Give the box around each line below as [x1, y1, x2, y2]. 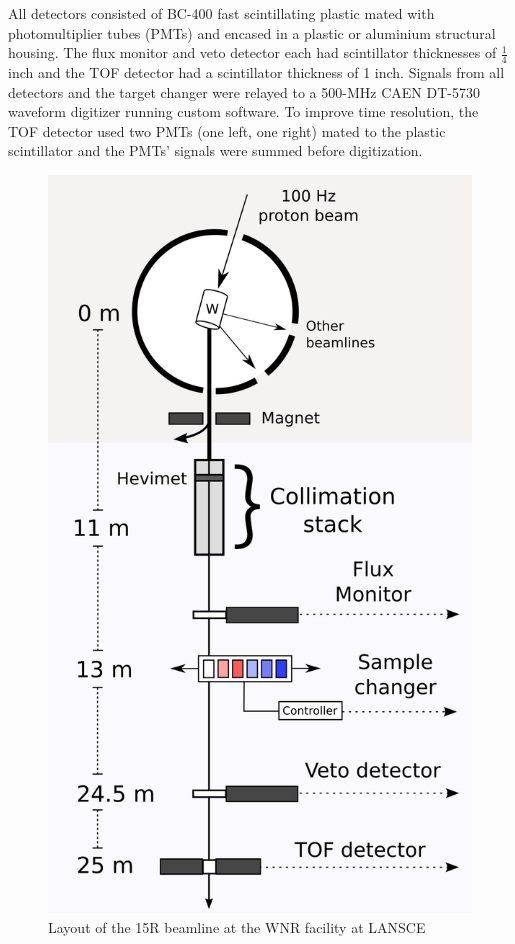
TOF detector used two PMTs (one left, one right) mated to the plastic [8, 120, 446, 141]
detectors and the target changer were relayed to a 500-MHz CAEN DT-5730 [8, 81, 480, 102]
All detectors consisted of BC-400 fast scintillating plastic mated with [8, 3, 435, 23]
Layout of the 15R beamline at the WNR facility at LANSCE [48, 916, 426, 937]
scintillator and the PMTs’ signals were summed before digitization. [8, 140, 423, 161]
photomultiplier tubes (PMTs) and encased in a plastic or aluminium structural [8, 22, 496, 43]
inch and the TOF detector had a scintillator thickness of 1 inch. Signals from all [8, 62, 505, 83]
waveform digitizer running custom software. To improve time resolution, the [8, 101, 479, 122]
